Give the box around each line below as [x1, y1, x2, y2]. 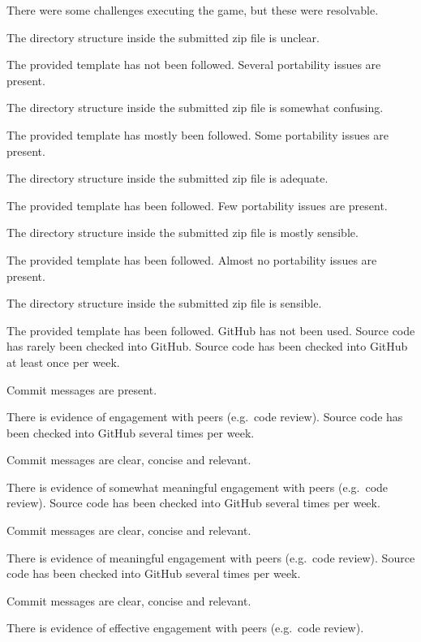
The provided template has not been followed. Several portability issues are [6, 56, 381, 73]
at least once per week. [6, 353, 120, 370]
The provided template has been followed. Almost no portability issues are [6, 251, 377, 268]
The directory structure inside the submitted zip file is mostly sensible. [6, 224, 359, 241]
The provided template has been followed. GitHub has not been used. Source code [6, 321, 415, 338]
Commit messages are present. [6, 381, 157, 398]
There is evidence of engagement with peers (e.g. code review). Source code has [6, 408, 403, 425]
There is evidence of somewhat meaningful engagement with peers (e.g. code [6, 478, 389, 495]
